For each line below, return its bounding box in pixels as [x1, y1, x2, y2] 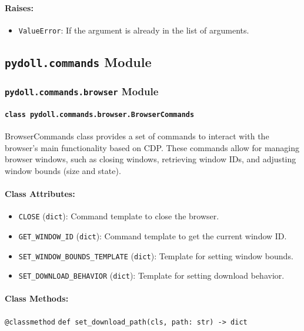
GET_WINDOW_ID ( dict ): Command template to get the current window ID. [18, 229, 287, 242]
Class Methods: [5, 292, 69, 305]
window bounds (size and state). [5, 164, 121, 176]
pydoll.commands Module [5, 52, 152, 71]
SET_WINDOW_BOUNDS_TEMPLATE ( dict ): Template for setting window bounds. [18, 249, 293, 262]
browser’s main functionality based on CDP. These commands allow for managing [5, 141, 300, 153]
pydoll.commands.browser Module [5, 83, 159, 98]
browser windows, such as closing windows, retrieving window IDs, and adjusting [5, 153, 296, 165]
